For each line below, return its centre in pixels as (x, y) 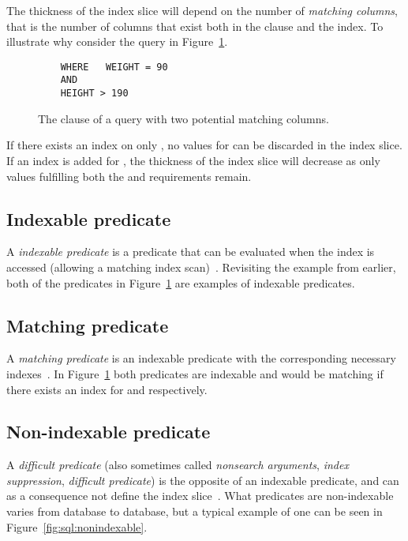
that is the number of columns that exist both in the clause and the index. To (195, 26)
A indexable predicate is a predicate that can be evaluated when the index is (191, 252)
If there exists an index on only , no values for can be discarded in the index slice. (204, 145)
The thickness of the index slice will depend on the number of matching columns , (202, 10)
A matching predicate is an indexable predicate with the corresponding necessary (201, 358)
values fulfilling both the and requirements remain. (129, 176)
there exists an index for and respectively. (107, 389)
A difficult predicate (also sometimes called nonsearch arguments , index (178, 465)
